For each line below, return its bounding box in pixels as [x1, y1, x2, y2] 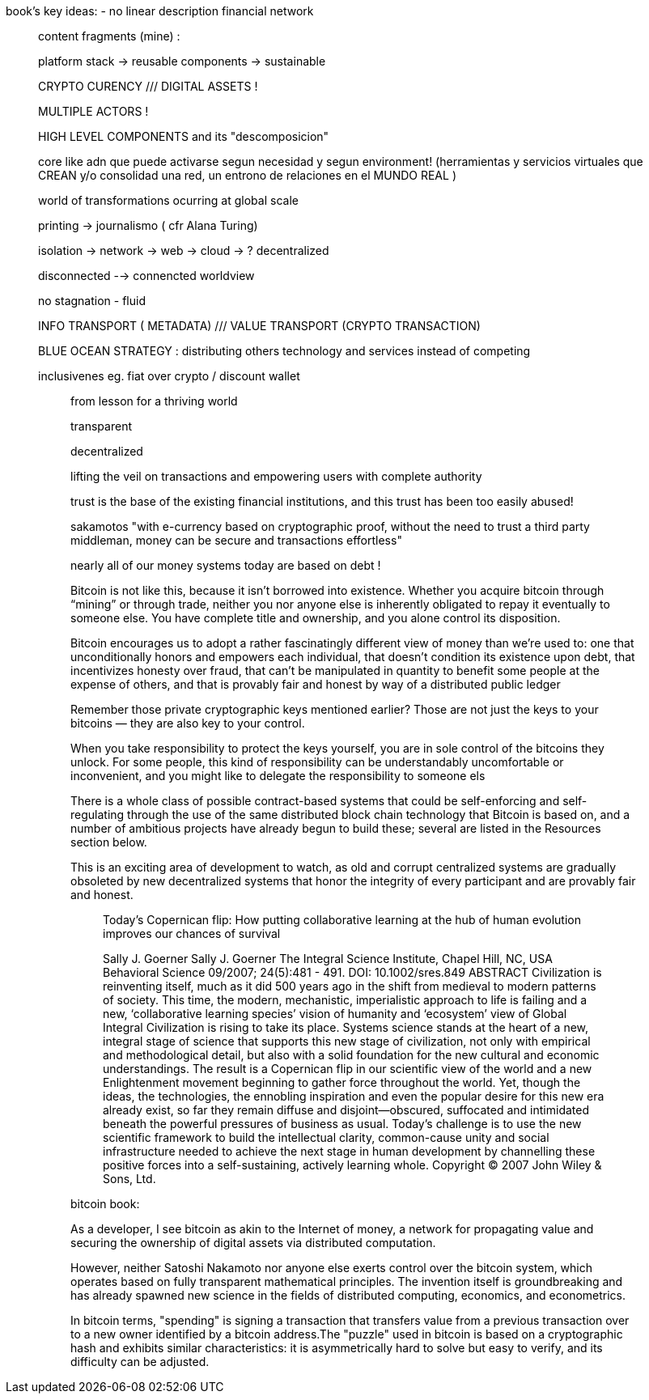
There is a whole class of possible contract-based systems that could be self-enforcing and [70, 794, 560, 808]
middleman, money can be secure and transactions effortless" [70, 533, 402, 547]
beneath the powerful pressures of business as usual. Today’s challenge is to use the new [103, 1117, 582, 1131]
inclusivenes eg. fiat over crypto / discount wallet [38, 369, 300, 383]
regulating [70, 808, 125, 821]
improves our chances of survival [103, 927, 281, 940]
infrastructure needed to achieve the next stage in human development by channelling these [103, 1144, 596, 1158]
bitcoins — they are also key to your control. [70, 716, 305, 730]
